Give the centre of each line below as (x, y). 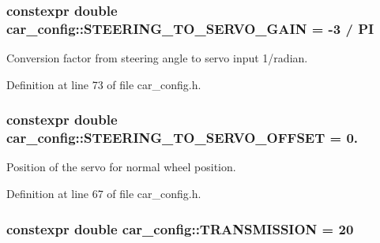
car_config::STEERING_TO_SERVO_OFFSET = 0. (182, 138)
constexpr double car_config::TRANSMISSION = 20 (180, 228)
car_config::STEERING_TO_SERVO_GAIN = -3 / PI (190, 28)
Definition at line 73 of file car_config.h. (104, 84)
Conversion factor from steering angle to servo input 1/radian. (157, 58)
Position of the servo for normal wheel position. (121, 167)
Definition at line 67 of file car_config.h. (104, 194)
